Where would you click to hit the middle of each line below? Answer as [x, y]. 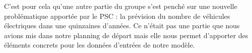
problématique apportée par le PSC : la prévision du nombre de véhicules [117, 16]
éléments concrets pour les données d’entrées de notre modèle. [100, 45]
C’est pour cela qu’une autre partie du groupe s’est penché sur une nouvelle [121, 6]
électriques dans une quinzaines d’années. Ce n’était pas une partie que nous [122, 26]
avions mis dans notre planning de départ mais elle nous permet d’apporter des [126, 35]
